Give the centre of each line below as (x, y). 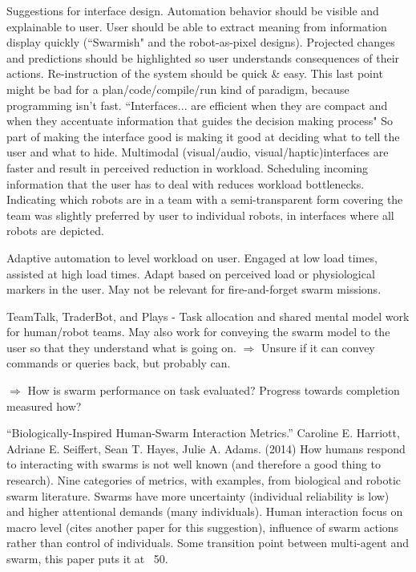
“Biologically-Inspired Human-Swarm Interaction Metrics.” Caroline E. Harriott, (203, 433)
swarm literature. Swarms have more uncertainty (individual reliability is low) (198, 495)
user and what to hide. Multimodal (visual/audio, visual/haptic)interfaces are (198, 152)
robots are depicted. (55, 231)
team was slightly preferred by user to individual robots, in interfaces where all (200, 215)
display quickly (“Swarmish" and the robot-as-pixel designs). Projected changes (201, 42)
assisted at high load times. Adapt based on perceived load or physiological (191, 273)
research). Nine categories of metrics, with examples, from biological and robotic (204, 480)
